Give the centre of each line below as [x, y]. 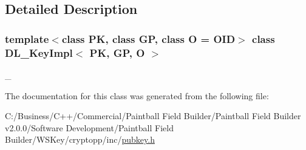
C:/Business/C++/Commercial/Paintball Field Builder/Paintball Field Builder [153, 116]
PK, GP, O [117, 52]
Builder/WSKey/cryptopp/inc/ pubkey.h [80, 139]
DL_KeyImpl [39, 52]
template [27, 38]
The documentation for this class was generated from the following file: [137, 95]
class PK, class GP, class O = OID [148, 38]
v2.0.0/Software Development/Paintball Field [89, 127]
